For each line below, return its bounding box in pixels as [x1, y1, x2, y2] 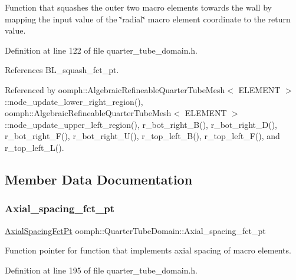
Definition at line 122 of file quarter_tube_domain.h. [5, 44, 198, 56]
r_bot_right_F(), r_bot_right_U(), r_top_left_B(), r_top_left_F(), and [5, 130, 280, 142]
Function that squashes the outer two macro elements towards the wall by [5, 1, 272, 13]
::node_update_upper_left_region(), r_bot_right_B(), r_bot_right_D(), [5, 118, 277, 130]
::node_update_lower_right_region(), [5, 95, 143, 107]
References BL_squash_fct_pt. [5, 64, 119, 76]
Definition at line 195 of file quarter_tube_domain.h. [5, 263, 198, 276]
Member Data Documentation [5, 170, 193, 188]
